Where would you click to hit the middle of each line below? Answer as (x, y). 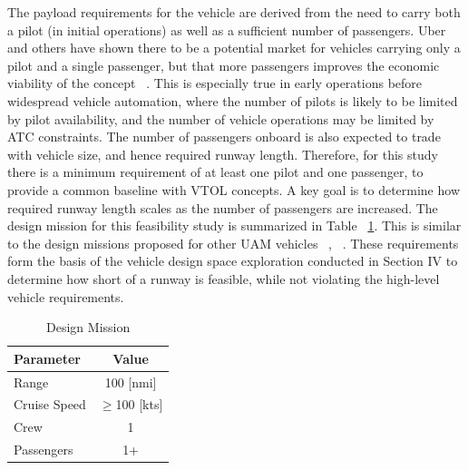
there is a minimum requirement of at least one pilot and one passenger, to (215, 172)
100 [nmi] (131, 382)
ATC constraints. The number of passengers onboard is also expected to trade (224, 137)
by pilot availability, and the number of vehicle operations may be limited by (221, 118)
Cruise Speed (50, 404)
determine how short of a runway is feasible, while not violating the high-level (224, 278)
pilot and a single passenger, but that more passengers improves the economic (224, 65)
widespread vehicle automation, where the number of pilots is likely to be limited (233, 100)
